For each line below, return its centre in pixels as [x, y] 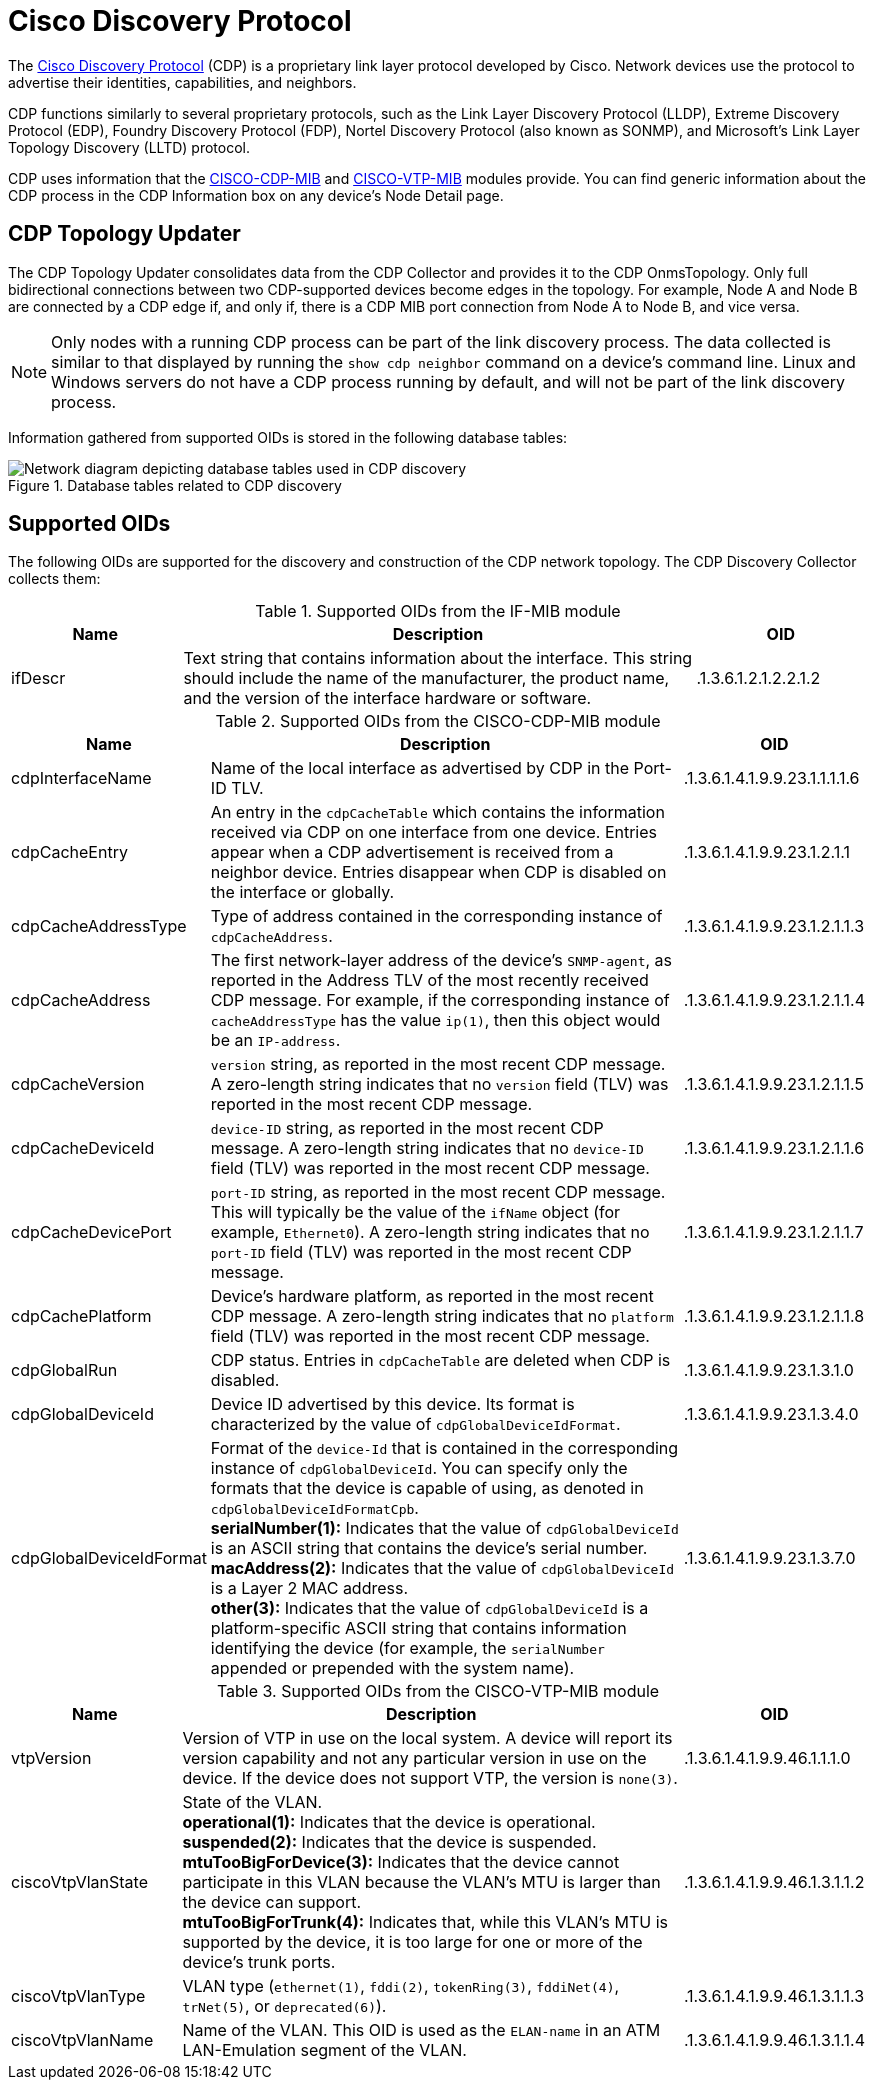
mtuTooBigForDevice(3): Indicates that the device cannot [401, 1862]
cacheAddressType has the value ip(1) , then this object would [435, 1020]
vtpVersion [51, 1758]
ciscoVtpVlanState [79, 1882]
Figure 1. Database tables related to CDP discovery [175, 485]
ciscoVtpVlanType [78, 1996]
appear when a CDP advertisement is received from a [412, 852]
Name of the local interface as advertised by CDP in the [420, 768]
